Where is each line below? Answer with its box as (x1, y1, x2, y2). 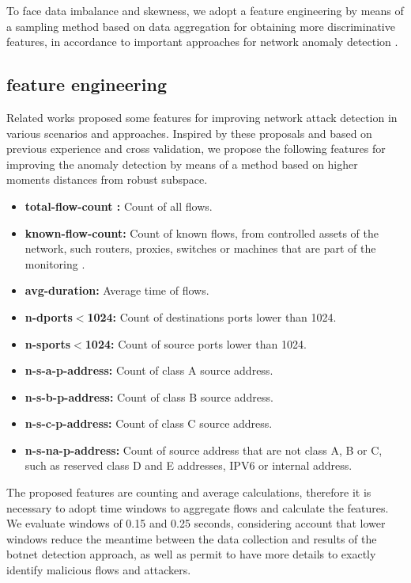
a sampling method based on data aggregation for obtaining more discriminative (6, 17, 395, 34)
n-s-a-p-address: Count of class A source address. (25, 362, 273, 379)
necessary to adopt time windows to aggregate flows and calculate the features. (6, 499, 389, 516)
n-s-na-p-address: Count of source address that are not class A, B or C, (25, 441, 383, 458)
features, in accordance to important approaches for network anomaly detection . (6, 33, 398, 50)
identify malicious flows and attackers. (6, 562, 191, 578)
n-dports (25, 308, 73, 325)
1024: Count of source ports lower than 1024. (85, 335, 307, 352)
